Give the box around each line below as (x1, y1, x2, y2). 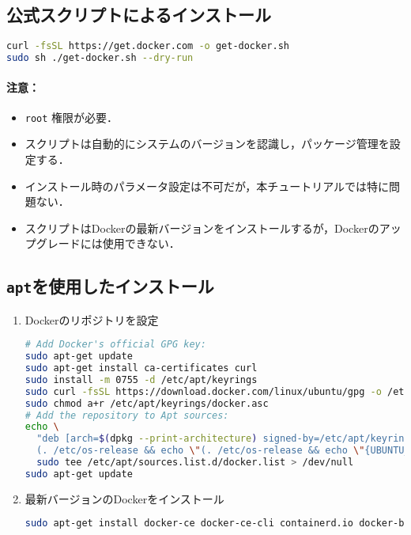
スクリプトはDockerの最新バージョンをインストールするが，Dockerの (25, 219, 379, 236)
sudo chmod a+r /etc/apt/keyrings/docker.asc (25, 397, 269, 409)
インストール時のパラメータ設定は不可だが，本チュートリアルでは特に (25, 177, 390, 194)
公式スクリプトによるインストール (6, 2, 271, 27)
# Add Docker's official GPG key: (25, 339, 206, 351)
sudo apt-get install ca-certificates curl (25, 362, 258, 374)
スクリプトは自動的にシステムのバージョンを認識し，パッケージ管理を (25, 135, 390, 152)
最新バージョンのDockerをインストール (25, 490, 224, 507)
